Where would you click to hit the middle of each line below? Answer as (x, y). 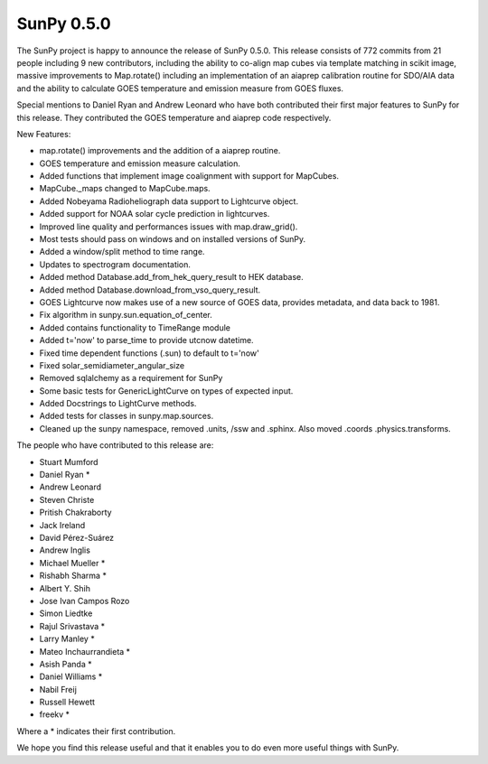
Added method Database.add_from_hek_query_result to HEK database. (172, 277)
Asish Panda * (66, 664)
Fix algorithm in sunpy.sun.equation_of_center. (126, 315)
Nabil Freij (58, 689)
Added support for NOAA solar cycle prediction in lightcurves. (155, 214)
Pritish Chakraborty (75, 512)
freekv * (55, 714)
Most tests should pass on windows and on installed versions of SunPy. (173, 239)
